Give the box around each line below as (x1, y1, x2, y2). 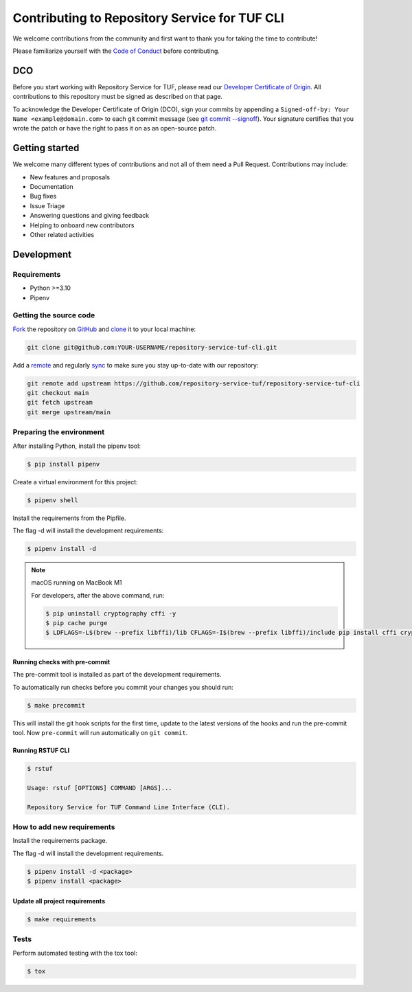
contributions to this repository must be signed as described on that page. (12, 93, 223, 101)
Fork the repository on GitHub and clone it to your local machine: (12, 325, 196, 333)
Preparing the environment (12, 427, 105, 437)
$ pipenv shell (27, 496, 78, 504)
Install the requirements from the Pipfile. (12, 514, 126, 522)
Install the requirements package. (12, 837, 108, 845)
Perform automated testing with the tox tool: (12, 949, 137, 957)
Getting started (12, 142, 80, 154)
